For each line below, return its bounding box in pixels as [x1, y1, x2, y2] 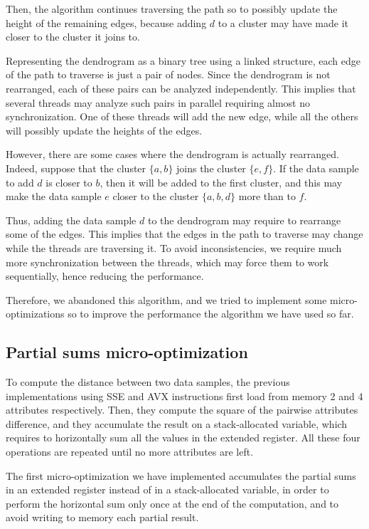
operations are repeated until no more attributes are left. [6, 444, 254, 459]
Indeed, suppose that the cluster [6, 160, 146, 175]
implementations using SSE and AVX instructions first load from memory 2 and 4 [6, 388, 363, 403]
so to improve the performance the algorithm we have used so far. [68, 306, 354, 321]
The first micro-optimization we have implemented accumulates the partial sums [6, 468, 356, 483]
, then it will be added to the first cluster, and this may [100, 174, 343, 189]
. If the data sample [273, 160, 359, 175]
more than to [238, 189, 296, 204]
